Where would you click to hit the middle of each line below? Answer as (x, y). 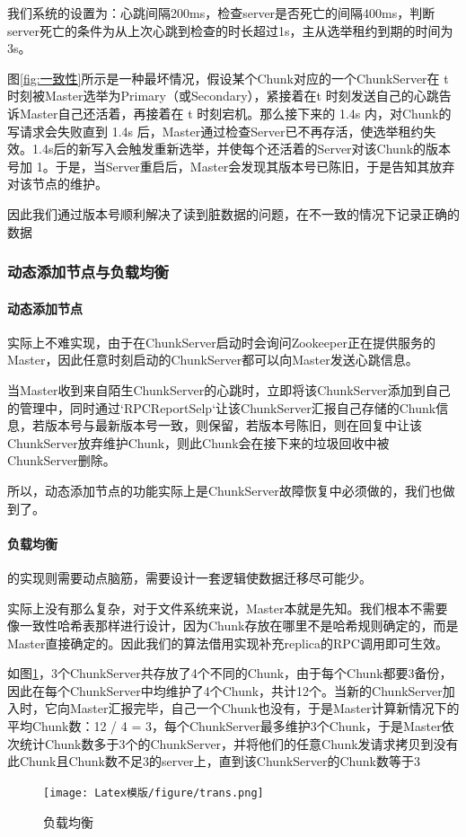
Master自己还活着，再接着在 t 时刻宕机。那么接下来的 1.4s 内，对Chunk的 (235, 113)
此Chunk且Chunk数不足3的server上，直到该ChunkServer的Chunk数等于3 (214, 761)
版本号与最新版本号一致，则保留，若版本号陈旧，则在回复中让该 (233, 425)
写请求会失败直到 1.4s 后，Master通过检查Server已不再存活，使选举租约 (215, 131)
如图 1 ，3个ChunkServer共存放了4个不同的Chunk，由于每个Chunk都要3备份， (230, 673)
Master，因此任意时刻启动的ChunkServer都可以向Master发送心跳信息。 (213, 360)
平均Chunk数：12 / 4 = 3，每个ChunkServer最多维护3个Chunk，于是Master (224, 726)
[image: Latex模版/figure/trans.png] (154, 793)
